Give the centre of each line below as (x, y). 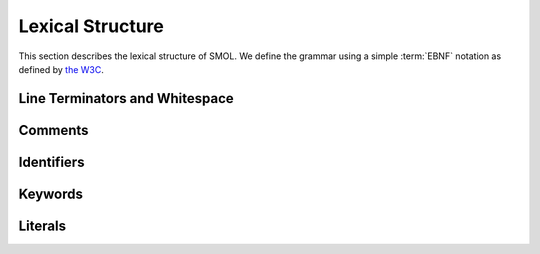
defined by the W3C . (61, 69)
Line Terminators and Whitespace (126, 98)
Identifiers (51, 161)
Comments (53, 130)
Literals (42, 225)
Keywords (51, 193)
